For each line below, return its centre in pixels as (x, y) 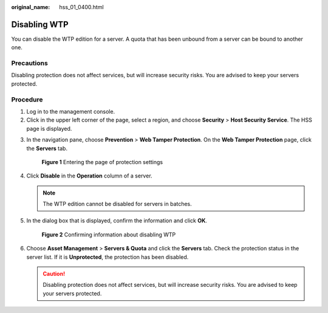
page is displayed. (49, 128)
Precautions (29, 63)
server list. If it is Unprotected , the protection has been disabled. (108, 257)
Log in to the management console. (71, 111)
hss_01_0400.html (81, 7)
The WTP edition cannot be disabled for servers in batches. (118, 204)
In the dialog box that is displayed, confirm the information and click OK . (117, 221)
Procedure (27, 99)
